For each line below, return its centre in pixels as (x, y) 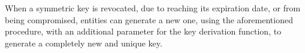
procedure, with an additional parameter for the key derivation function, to (143, 31)
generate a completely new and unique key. (84, 43)
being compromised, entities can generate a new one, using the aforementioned (149, 19)
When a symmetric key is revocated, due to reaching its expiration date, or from (153, 8)
